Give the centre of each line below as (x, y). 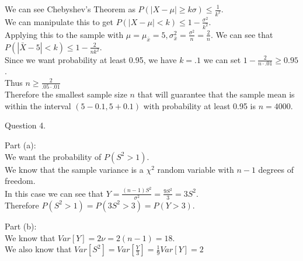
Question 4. (25, 125)
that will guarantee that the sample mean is (216, 94)
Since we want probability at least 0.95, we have (91, 59)
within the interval (38, 105)
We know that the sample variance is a (74, 169)
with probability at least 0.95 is (200, 105)
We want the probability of (53, 156)
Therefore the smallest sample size (66, 94)
